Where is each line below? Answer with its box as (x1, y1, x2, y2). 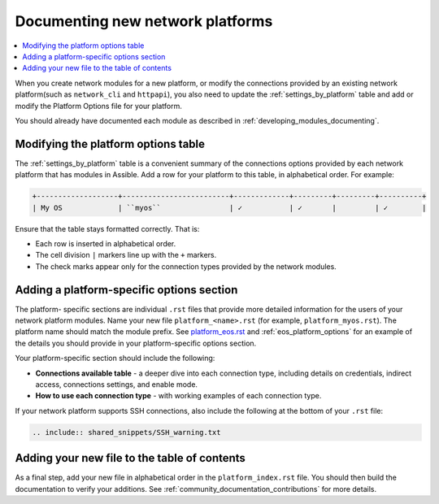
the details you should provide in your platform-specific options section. (15, 338, 257, 348)
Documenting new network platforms (15, 12, 273, 30)
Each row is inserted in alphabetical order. (35, 238, 176, 248)
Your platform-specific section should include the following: (15, 354, 215, 363)
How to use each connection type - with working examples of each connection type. (35, 391, 322, 401)
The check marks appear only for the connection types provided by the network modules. (35, 261, 337, 272)
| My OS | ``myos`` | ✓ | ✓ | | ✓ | (32, 203, 427, 212)
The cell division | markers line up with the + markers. (35, 250, 217, 260)
